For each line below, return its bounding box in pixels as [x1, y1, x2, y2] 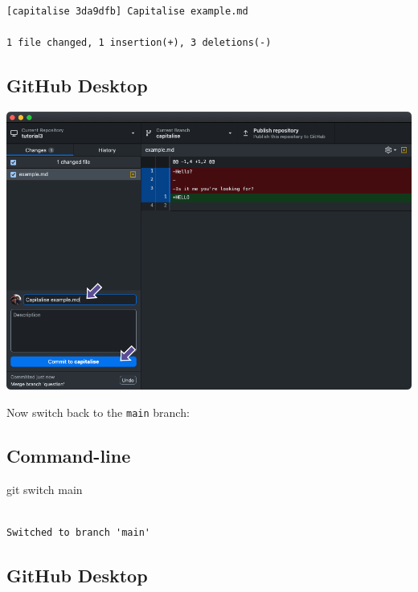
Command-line [6, 443, 131, 468]
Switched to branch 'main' [6, 527, 150, 539]
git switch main [6, 480, 83, 497]
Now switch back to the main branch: [6, 404, 190, 421]
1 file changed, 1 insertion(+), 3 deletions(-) [6, 37, 272, 49]
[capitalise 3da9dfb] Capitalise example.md [6, 6, 248, 17]
